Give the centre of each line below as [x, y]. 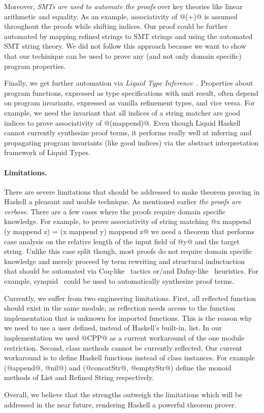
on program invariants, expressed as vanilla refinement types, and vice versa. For [130, 103]
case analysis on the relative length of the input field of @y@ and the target [122, 241]
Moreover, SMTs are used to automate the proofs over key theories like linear [123, 6]
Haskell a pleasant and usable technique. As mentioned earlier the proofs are [123, 201]
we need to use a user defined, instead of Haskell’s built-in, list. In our [113, 328]
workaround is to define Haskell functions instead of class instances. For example [130, 358]
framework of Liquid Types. [47, 152]
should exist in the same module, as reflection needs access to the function [120, 308]
